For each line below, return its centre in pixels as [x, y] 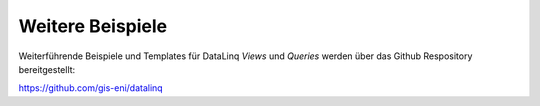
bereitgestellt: [47, 69]
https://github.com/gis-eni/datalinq [91, 88]
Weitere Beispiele [93, 26]
